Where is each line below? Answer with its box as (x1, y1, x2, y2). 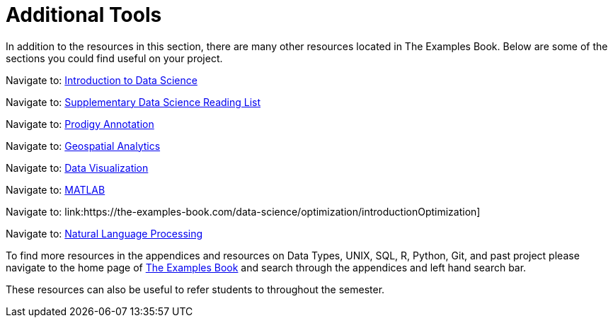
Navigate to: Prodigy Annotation (6, 117, 154, 130)
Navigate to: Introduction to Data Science (6, 74, 197, 86)
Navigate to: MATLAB (6, 183, 105, 196)
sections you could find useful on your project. (6, 52, 223, 64)
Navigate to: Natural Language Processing (6, 227, 203, 240)
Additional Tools (6, 3, 162, 27)
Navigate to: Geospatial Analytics (6, 139, 161, 152)
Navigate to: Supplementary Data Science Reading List (6, 95, 261, 108)
